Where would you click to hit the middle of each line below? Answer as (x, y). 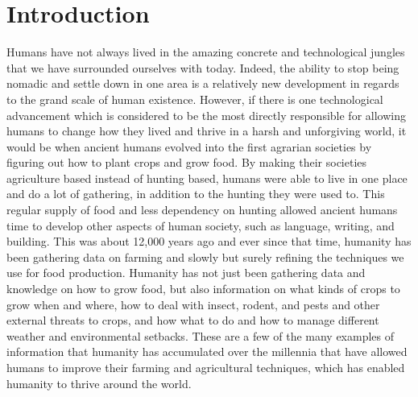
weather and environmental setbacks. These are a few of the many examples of (201, 335)
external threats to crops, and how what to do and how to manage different (193, 320)
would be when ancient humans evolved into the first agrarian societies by (189, 146)
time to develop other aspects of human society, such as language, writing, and (201, 225)
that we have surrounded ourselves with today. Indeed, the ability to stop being (203, 67)
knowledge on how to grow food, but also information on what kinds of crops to (203, 289)
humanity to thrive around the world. (99, 383)
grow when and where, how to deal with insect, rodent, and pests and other (193, 304)
